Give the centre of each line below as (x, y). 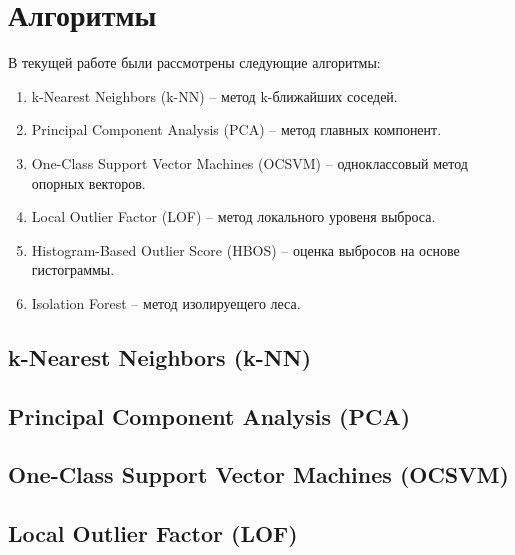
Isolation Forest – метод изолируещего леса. (166, 302)
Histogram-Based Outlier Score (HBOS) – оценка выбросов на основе (245, 249)
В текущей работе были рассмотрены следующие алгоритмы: (194, 62)
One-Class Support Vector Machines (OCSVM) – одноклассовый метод (249, 162)
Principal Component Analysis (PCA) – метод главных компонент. (236, 129)
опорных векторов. (88, 182)
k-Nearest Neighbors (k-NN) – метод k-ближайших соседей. (214, 95)
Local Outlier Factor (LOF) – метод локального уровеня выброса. (233, 216)
